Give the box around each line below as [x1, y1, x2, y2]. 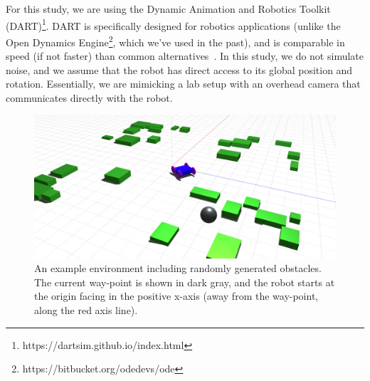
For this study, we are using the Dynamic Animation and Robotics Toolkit [6, 1, 331, 16]
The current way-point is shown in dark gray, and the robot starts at [34, 274, 335, 289]
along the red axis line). [34, 303, 138, 318]
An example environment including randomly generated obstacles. [34, 261, 322, 276]
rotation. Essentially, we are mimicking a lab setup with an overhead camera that [6, 76, 361, 91]
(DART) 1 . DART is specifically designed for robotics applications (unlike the [6, 16, 341, 33]
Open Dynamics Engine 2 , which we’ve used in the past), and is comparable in [6, 32, 345, 49]
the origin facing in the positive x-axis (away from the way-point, [34, 288, 319, 303]
